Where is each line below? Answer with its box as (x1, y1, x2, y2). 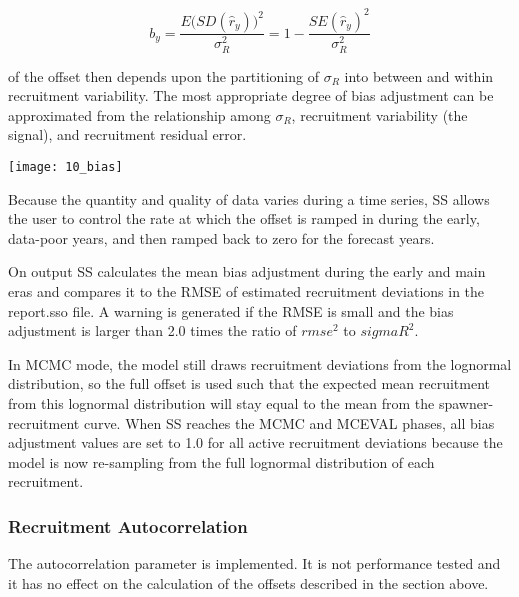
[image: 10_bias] (8, 159, 123, 174)
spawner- (438, 392, 494, 413)
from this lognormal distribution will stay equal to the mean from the (8, 392, 435, 413)
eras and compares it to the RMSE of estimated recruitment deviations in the (8, 281, 485, 302)
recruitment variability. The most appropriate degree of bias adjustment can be (8, 85, 494, 106)
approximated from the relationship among (8, 104, 271, 125)
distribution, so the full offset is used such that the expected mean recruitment (8, 373, 491, 394)
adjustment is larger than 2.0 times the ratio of (8, 320, 297, 341)
